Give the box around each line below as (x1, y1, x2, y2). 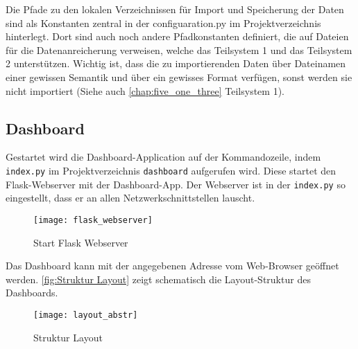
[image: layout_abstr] (33, 310, 138, 320)
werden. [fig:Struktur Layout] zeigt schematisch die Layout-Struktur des (6, 271, 311, 286)
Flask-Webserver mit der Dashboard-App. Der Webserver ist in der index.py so (6, 177, 346, 191)
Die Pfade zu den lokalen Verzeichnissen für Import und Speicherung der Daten (6, 2, 344, 16)
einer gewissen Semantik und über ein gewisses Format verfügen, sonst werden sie (6, 69, 352, 84)
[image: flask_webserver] (33, 215, 153, 225)
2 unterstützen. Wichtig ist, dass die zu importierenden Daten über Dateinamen (6, 56, 346, 71)
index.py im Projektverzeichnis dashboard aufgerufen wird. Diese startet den (6, 163, 336, 177)
